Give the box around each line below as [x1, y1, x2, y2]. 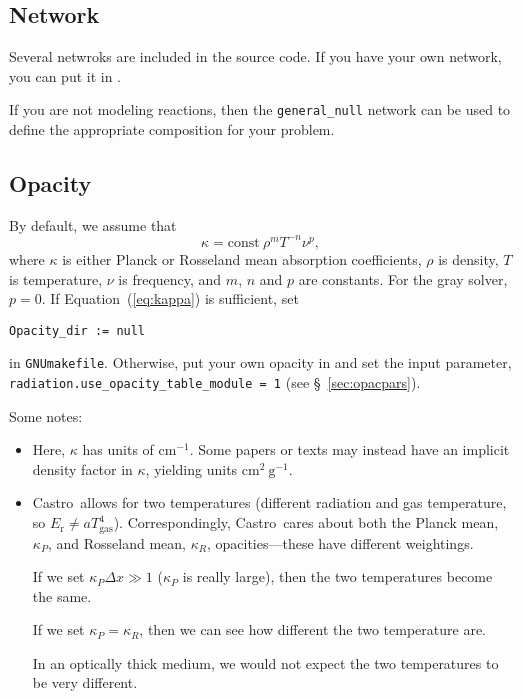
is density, [438, 248, 499, 269]
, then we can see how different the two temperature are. [139, 619, 487, 640]
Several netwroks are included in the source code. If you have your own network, [9, 46, 502, 67]
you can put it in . [9, 65, 122, 86]
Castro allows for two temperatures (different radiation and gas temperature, [32, 492, 507, 513]
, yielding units [145, 458, 238, 479]
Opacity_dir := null [9, 323, 146, 338]
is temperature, [9, 268, 103, 289]
